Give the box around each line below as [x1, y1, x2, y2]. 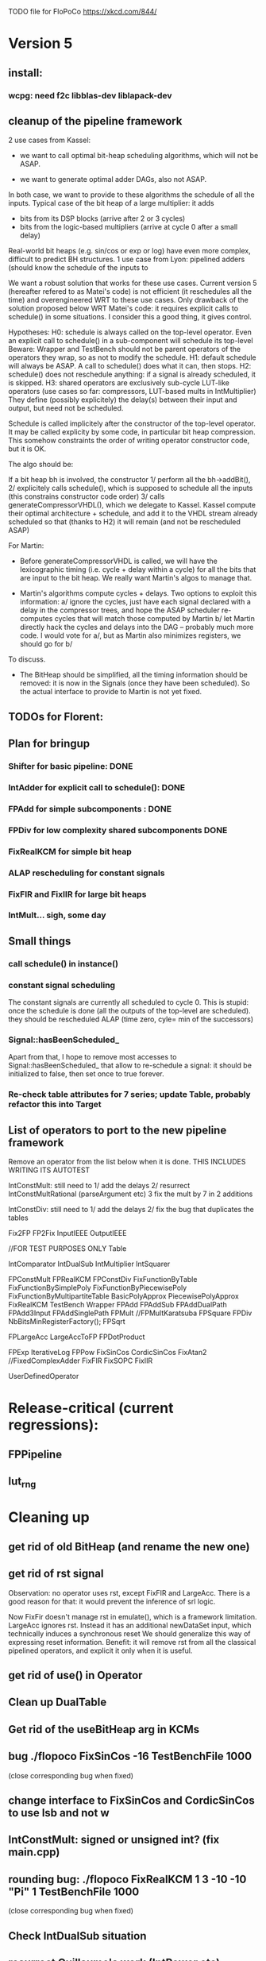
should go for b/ [19, 639, 73, 649]
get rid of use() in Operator [8, 1669, 143, 1682]
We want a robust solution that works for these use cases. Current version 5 [8, 278, 257, 288]
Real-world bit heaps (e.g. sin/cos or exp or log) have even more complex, [8, 246, 252, 256]
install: [8, 66, 43, 79]
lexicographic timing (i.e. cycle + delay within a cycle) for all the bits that [19, 565, 256, 574]
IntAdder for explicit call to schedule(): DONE [8, 782, 185, 793]
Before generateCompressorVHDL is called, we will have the [19, 556, 218, 566]
